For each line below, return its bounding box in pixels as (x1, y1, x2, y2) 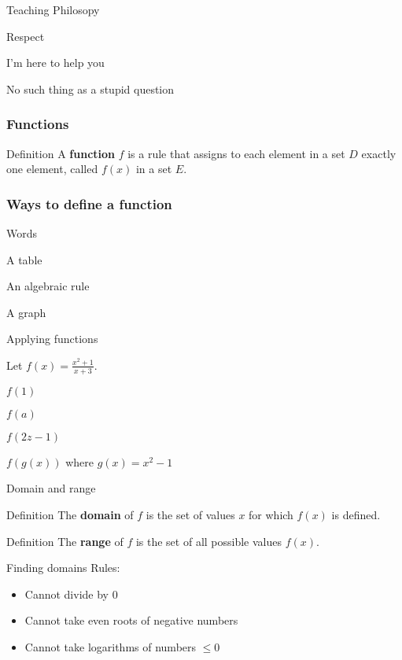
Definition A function (6, 145, 116, 161)
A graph (6, 304, 46, 320)
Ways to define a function (6, 194, 172, 213)
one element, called (6, 160, 98, 177)
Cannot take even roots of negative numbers (24, 612, 238, 629)
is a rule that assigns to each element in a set (127, 145, 345, 161)
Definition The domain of (6, 506, 134, 522)
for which (249, 506, 293, 522)
